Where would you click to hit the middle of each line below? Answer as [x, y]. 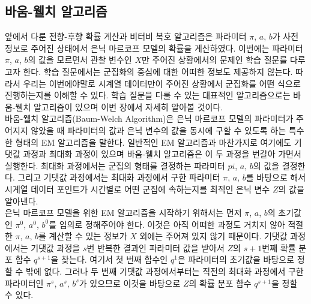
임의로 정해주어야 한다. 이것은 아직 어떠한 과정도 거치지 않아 [172, 224]
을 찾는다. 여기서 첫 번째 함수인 [109, 259]
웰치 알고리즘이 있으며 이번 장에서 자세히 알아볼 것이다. [119, 106]
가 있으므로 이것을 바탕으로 [130, 283]
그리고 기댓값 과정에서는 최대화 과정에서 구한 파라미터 [119, 177]
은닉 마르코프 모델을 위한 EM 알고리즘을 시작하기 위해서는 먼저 [123, 213]
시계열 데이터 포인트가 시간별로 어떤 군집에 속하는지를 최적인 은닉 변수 [137, 189]
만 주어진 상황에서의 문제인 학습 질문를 [215, 60]
